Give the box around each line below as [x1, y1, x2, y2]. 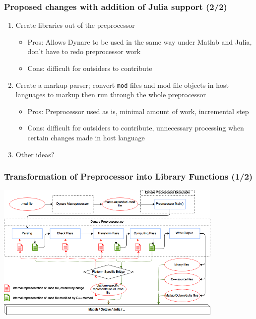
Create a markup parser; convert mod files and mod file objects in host [15, 79, 229, 90]
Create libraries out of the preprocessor [15, 20, 135, 30]
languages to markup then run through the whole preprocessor [15, 89, 206, 100]
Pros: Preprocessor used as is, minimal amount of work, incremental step [27, 106, 249, 116]
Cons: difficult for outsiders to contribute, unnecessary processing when [27, 123, 244, 133]
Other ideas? [15, 149, 55, 159]
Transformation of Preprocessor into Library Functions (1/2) [4, 170, 253, 183]
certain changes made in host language [27, 132, 145, 143]
